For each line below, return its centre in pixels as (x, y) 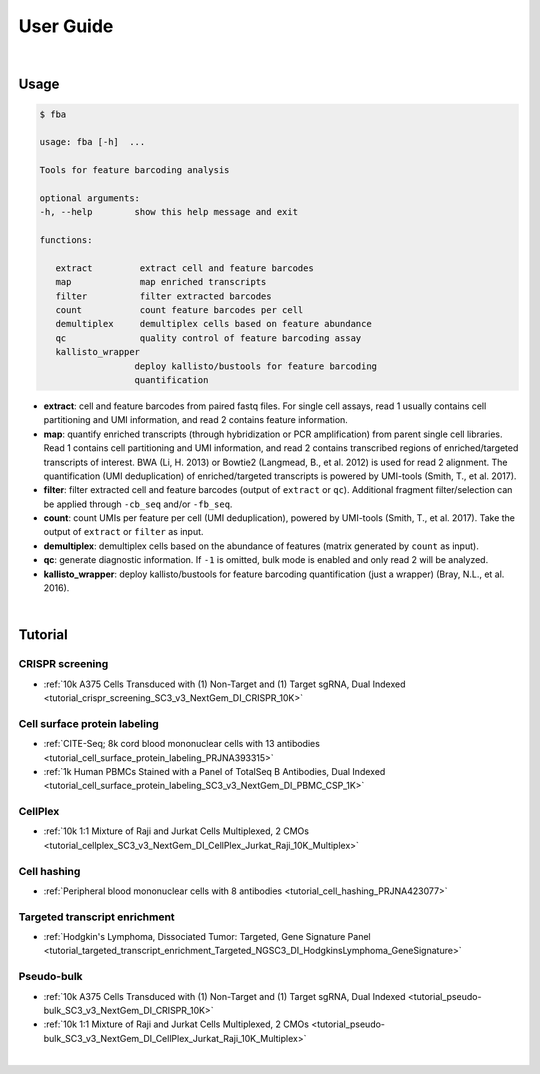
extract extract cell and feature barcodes (184, 268)
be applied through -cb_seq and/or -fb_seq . (138, 504)
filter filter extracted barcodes (163, 296)
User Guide (66, 26)
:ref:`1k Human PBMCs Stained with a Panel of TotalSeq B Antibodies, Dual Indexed (214, 771)
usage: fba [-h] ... (92, 142)
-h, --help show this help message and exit (169, 212)
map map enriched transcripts (161, 282)
